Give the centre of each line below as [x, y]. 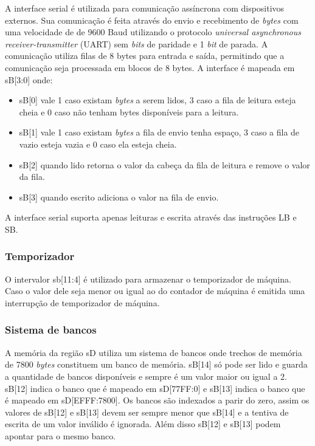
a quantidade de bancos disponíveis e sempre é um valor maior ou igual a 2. [146, 376]
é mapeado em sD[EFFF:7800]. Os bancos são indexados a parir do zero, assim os [157, 400]
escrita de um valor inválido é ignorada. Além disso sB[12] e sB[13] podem [143, 424]
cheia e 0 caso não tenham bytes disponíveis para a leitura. [129, 111]
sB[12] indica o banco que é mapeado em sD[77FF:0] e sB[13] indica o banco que [155, 388]
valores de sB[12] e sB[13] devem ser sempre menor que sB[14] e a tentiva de [147, 412]
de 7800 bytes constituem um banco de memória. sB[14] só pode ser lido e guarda [156, 364]
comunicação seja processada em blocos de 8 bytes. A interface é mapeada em [150, 67]
